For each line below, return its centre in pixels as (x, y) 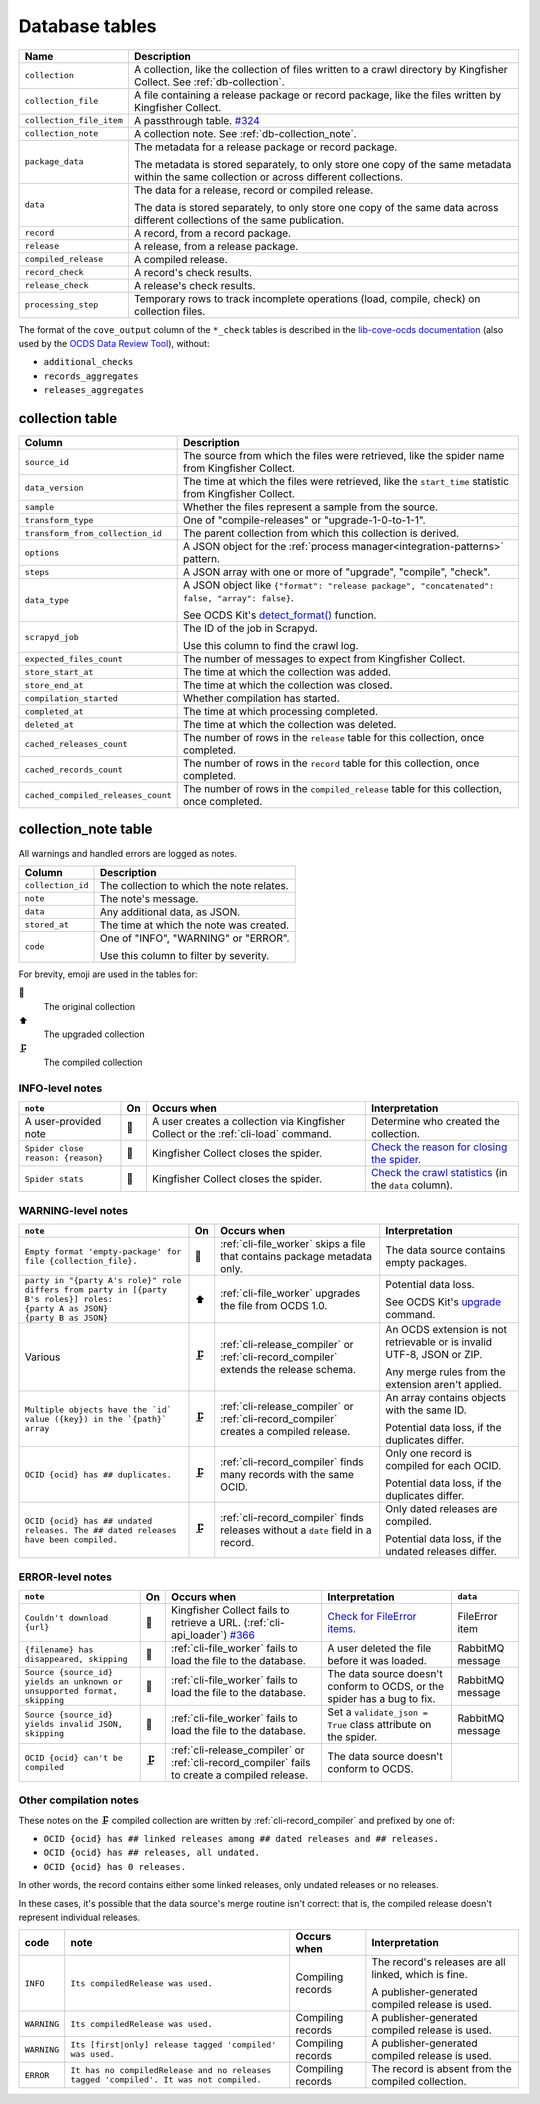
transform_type (59, 520)
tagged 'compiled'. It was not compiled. (166, 2080)
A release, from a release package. (216, 246)
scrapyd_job (51, 636)
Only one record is (429, 1453)
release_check (56, 285)
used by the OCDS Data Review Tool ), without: (114, 343)
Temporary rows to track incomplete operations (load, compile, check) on (307, 298)
